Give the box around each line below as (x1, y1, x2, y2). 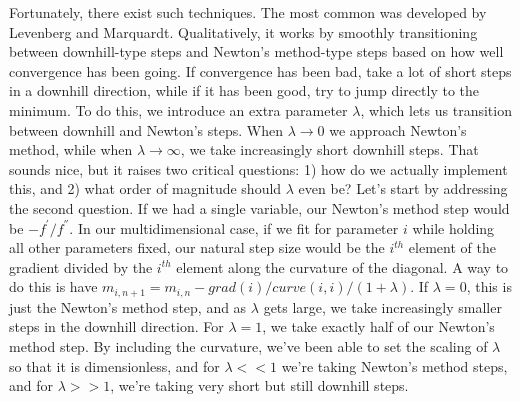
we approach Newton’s (329, 119, 467, 140)
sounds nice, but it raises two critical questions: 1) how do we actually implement (9, 158, 508, 179)
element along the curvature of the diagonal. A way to (176, 256, 509, 277)
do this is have (9, 276, 98, 297)
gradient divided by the (9, 256, 153, 277)
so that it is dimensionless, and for (9, 355, 220, 376)
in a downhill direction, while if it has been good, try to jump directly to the (9, 80, 480, 101)
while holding (412, 217, 495, 238)
